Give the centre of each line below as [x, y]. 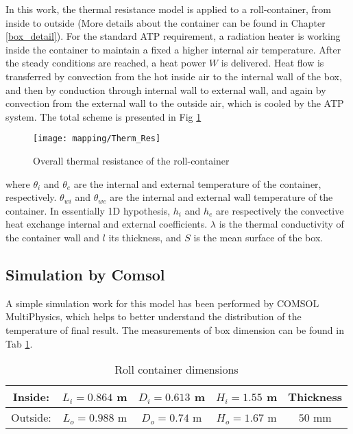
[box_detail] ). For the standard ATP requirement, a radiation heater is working [173, 36]
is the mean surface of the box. [258, 237]
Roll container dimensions [176, 370]
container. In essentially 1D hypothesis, [88, 210]
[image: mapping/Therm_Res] [97, 139]
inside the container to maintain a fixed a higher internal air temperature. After [173, 49]
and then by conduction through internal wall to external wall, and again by [166, 89]
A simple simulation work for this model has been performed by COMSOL [162, 303]
